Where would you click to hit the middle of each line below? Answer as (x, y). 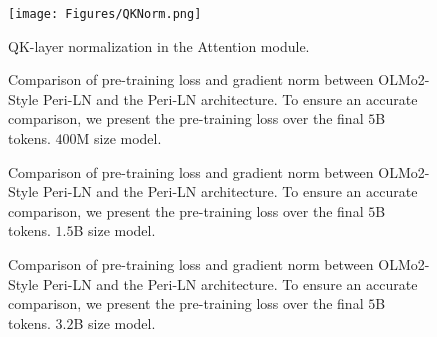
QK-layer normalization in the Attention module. (159, 45)
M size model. (119, 138)
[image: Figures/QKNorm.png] (105, 14)
